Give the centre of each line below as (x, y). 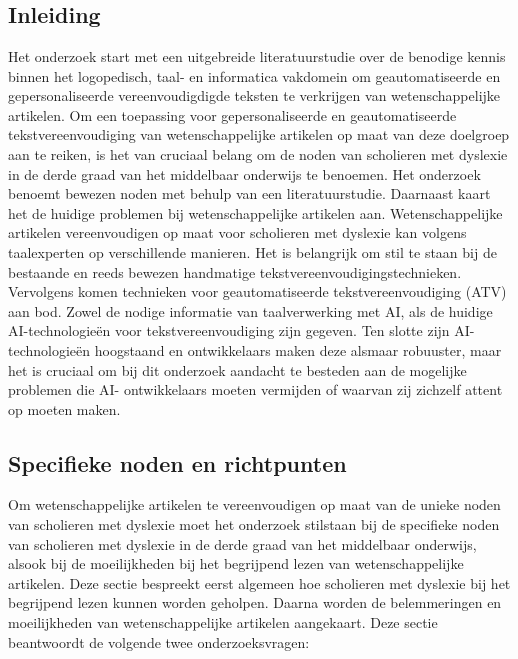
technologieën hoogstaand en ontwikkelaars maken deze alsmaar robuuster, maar (255, 349)
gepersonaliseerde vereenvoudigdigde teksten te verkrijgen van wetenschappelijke (254, 95)
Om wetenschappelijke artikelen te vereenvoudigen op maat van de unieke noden (254, 504)
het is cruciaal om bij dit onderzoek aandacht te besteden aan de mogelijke (237, 369)
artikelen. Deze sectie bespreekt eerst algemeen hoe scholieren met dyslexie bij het (259, 582)
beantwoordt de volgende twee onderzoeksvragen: (159, 641)
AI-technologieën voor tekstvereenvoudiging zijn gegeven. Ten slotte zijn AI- (241, 330)
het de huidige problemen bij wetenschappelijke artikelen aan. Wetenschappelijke (255, 212)
